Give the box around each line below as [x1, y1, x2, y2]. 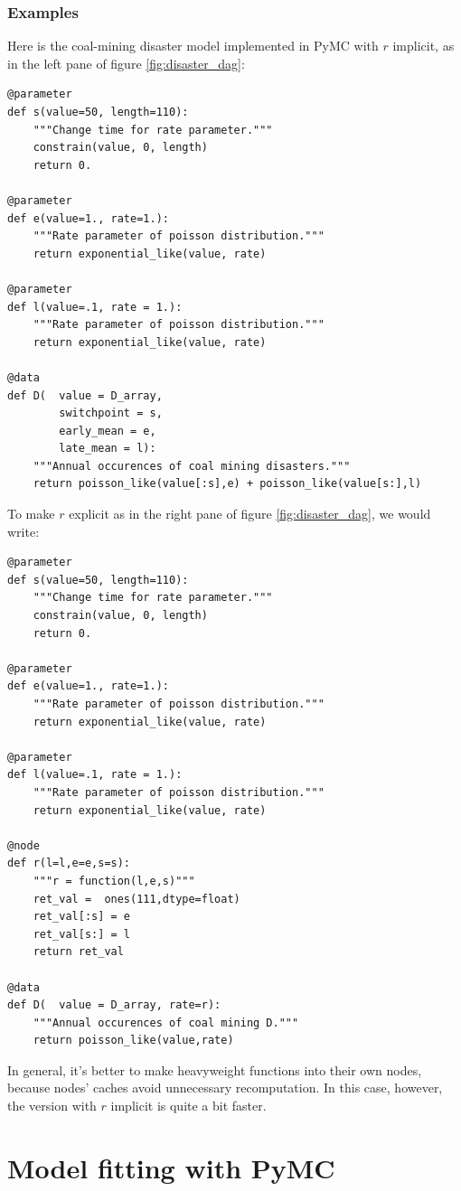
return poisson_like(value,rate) [33, 1034, 234, 1047]
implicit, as [392, 36, 455, 55]
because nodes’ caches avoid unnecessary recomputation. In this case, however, [7, 1078, 443, 1097]
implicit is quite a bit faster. [110, 1096, 267, 1115]
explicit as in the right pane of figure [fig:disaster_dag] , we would [69, 504, 431, 523]
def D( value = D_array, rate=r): [7, 999, 221, 1012]
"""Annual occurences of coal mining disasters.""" [33, 459, 351, 473]
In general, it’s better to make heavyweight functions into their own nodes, [7, 1060, 422, 1079]
